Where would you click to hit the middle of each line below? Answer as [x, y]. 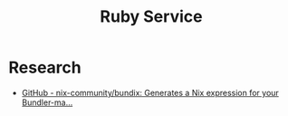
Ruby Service [151, 17]
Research [45, 68]
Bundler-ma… [47, 102]
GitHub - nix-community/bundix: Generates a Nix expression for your [150, 92]
